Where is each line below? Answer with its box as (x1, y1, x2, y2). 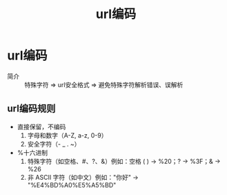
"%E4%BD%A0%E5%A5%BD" (27, 180, 117, 189)
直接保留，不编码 (17, 122, 66, 131)
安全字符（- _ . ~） (27, 140, 81, 148)
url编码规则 (7, 103, 56, 115)
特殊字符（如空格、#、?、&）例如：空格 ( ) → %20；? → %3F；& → (27, 157, 221, 165)
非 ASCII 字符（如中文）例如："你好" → (27, 173, 139, 181)
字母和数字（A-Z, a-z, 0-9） (27, 131, 108, 139)
